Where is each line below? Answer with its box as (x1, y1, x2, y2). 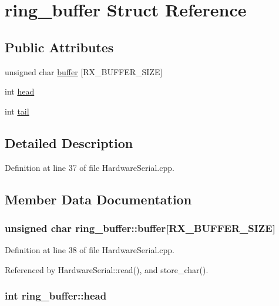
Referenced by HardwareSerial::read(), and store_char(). (5, 263, 209, 275)
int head (5, 85, 35, 97)
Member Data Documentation (5, 190, 192, 208)
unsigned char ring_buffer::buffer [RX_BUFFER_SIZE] (5, 220, 275, 235)
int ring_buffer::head (5, 288, 107, 303)
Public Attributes (5, 38, 114, 56)
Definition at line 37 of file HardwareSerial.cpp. (5, 161, 174, 173)
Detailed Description (5, 133, 133, 152)
